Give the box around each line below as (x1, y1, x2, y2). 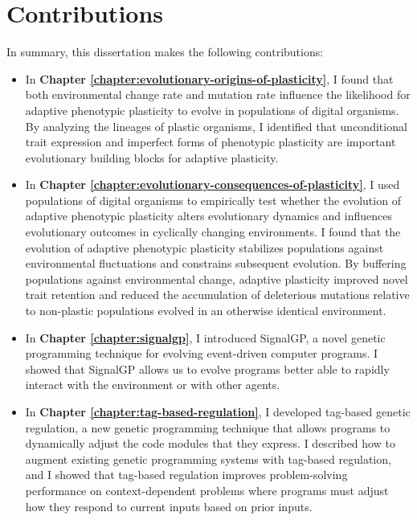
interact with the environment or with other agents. (25, 376, 280, 393)
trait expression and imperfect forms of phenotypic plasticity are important (25, 133, 396, 150)
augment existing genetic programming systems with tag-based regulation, (25, 450, 391, 467)
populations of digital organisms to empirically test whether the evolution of (25, 191, 401, 208)
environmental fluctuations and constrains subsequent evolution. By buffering (25, 255, 407, 272)
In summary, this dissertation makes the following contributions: (6, 43, 324, 60)
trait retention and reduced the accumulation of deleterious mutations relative (25, 286, 410, 303)
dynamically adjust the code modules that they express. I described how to (25, 435, 395, 452)
